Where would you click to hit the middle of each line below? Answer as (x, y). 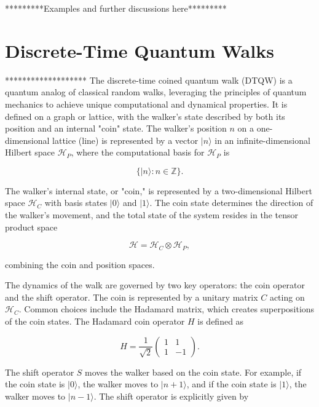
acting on (287, 297)
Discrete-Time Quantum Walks (140, 50)
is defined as (221, 321)
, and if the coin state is (231, 384)
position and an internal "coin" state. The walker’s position (116, 128)
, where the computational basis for (138, 152)
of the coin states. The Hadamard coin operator (95, 321)
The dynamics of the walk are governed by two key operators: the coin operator (155, 285)
